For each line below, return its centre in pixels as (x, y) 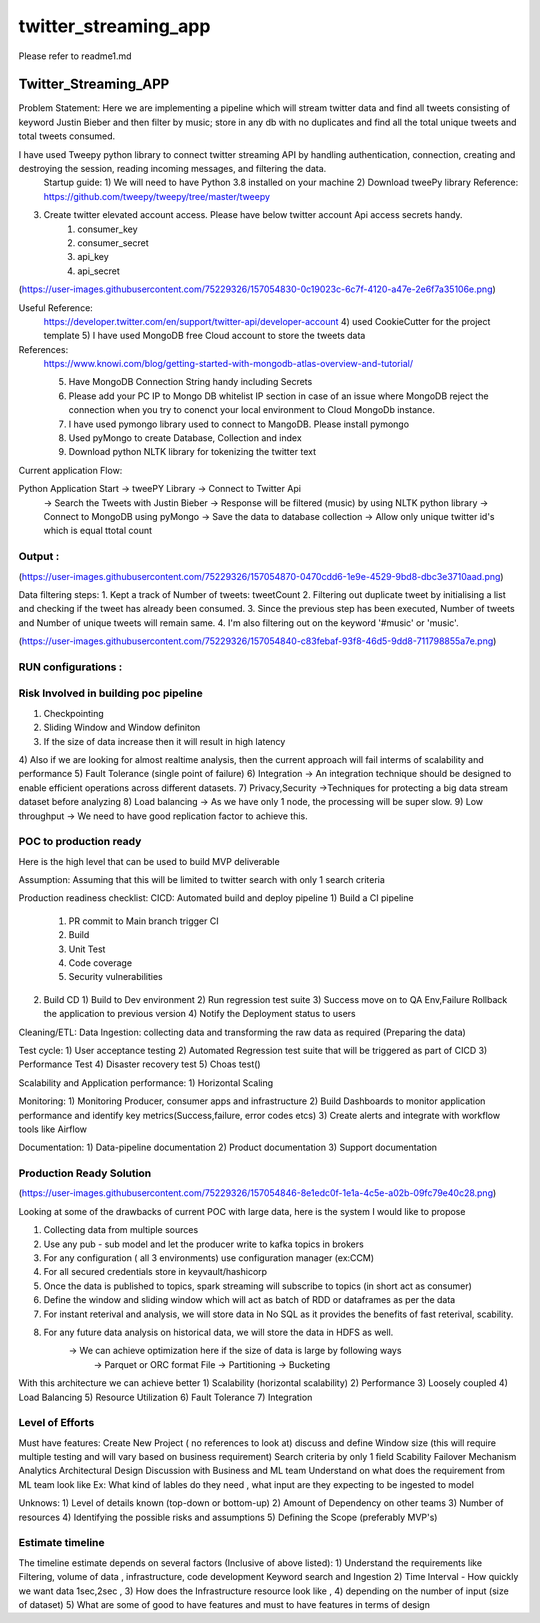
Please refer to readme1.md (75, 56)
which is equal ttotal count (98, 531)
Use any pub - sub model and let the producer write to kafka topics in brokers (203, 1244)
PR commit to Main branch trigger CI (143, 921)
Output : (39, 557)
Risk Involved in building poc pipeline (111, 693)
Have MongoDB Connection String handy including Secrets (190, 382)
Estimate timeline (61, 1543)
